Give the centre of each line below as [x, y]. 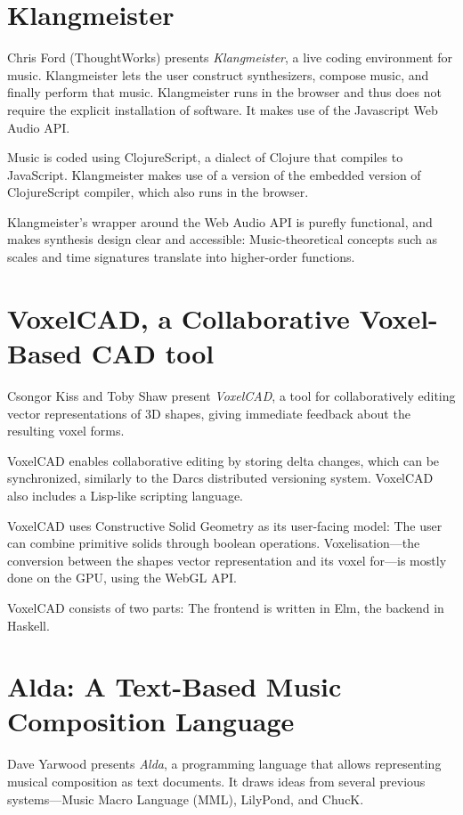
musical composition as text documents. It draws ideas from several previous [216, 781]
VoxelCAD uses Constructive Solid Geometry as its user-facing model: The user [225, 525]
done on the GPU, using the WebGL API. [122, 578]
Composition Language [151, 721]
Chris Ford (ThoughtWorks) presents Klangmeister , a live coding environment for [230, 57]
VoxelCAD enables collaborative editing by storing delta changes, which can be [223, 460]
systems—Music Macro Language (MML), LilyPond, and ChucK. [186, 799]
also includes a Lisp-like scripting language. [125, 495]
